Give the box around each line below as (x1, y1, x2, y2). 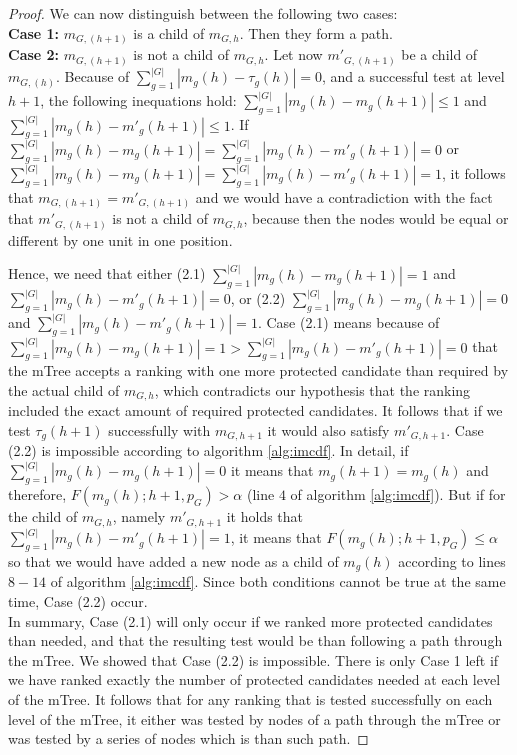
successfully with (108, 420, 211, 440)
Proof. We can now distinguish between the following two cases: (8, 3, 398, 23)
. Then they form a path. (239, 22, 393, 43)
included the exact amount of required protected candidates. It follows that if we (8, 400, 503, 421)
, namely (112, 506, 166, 527)
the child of (8, 506, 78, 527)
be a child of (401, 44, 478, 65)
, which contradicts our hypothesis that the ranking (154, 379, 471, 400)
